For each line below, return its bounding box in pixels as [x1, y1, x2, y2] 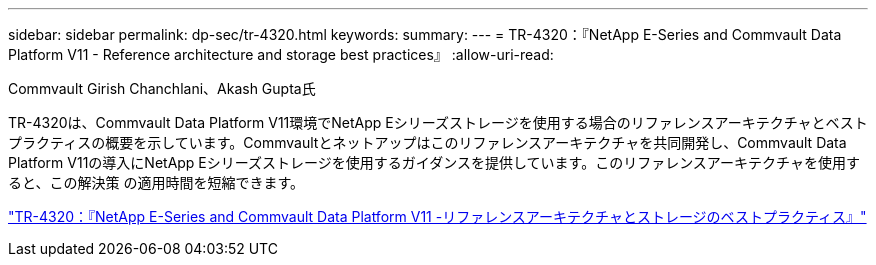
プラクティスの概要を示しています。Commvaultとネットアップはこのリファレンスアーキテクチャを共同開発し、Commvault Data [8, 134, 847, 151]
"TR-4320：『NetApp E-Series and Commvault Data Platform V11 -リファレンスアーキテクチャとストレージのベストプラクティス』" [8, 208, 867, 225]
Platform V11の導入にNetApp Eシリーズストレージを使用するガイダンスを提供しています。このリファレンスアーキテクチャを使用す [8, 154, 860, 171]
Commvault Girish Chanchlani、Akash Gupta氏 [8, 80, 316, 97]
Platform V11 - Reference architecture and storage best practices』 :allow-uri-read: [8, 46, 554, 63]
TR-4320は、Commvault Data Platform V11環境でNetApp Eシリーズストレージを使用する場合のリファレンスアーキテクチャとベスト [8, 114, 868, 131]
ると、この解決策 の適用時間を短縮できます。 [8, 174, 304, 191]
